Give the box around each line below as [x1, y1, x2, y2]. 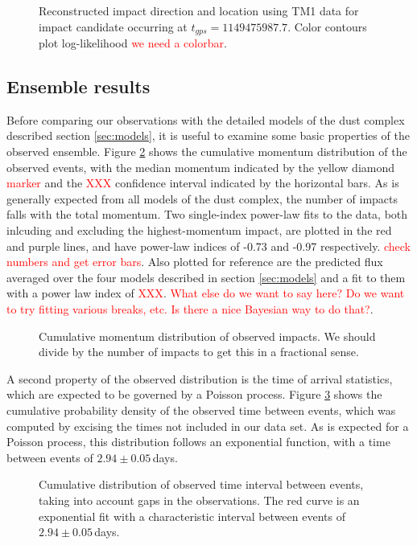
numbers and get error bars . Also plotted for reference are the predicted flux [6, 253, 383, 270]
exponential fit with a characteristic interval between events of [39, 507, 345, 524]
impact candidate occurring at [39, 18, 188, 35]
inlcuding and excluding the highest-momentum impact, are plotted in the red [6, 222, 392, 238]
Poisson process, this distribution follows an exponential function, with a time [6, 433, 390, 450]
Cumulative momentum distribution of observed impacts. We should [39, 327, 376, 344]
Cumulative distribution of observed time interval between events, [39, 476, 364, 493]
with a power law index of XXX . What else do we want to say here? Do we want [6, 285, 405, 301]
